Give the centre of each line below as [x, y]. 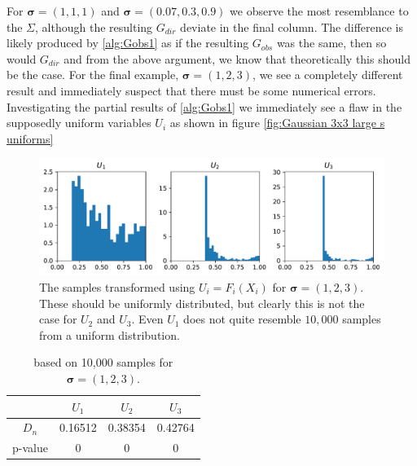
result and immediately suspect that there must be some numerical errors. [191, 90]
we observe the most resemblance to [319, 11]
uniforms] [30, 138]
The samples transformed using [117, 287]
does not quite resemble [242, 319]
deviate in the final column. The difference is [292, 26]
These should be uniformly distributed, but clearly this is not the [202, 303]
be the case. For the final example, [93, 75]
